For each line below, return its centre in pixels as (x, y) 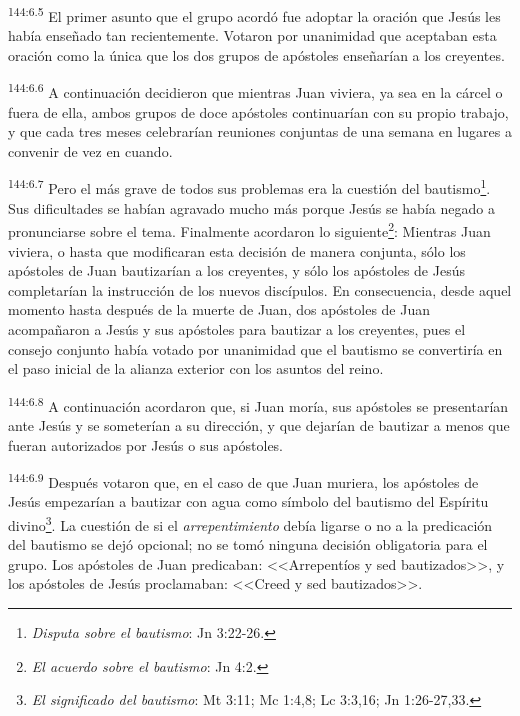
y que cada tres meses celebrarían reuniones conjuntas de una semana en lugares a (260, 131)
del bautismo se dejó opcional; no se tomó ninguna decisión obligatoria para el (248, 544)
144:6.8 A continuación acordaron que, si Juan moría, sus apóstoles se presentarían (258, 404)
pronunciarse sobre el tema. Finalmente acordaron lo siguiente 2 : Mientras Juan (249, 229)
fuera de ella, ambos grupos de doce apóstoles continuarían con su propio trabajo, (258, 111)
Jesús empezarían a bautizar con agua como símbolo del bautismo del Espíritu (248, 501)
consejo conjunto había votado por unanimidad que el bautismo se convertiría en (255, 348)
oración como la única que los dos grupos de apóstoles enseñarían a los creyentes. (256, 54)
